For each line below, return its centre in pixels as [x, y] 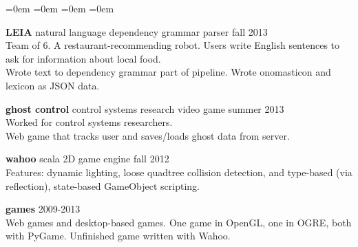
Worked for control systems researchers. [89, 122]
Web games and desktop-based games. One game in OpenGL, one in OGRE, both [179, 222]
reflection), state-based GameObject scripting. [103, 185]
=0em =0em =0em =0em [60, 8]
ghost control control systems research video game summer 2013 [145, 108]
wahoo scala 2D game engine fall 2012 [87, 159]
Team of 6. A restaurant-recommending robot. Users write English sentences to [173, 45]
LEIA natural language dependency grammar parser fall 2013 [137, 31]
